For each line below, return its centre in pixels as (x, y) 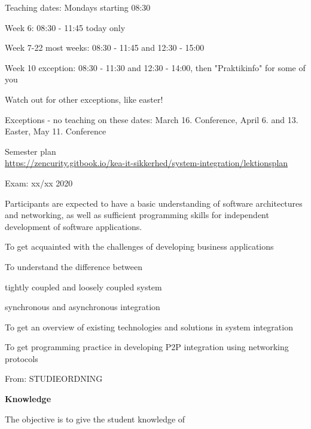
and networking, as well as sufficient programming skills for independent (137, 215)
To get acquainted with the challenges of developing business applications (139, 246)
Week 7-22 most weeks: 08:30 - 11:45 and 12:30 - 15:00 (105, 48)
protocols (22, 358)
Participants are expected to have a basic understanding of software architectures (154, 203)
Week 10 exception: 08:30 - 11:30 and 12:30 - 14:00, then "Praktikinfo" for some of (155, 67)
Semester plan (31, 151)
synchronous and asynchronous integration (83, 307)
